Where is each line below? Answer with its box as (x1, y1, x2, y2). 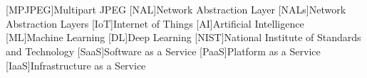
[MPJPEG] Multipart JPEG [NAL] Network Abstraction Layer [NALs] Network (6, 2, 346, 17)
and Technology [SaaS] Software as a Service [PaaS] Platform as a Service (6, 43, 321, 58)
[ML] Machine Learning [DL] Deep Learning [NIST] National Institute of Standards (6, 30, 361, 45)
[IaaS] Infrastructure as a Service (6, 57, 146, 72)
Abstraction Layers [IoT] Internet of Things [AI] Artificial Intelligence (6, 16, 304, 30)
